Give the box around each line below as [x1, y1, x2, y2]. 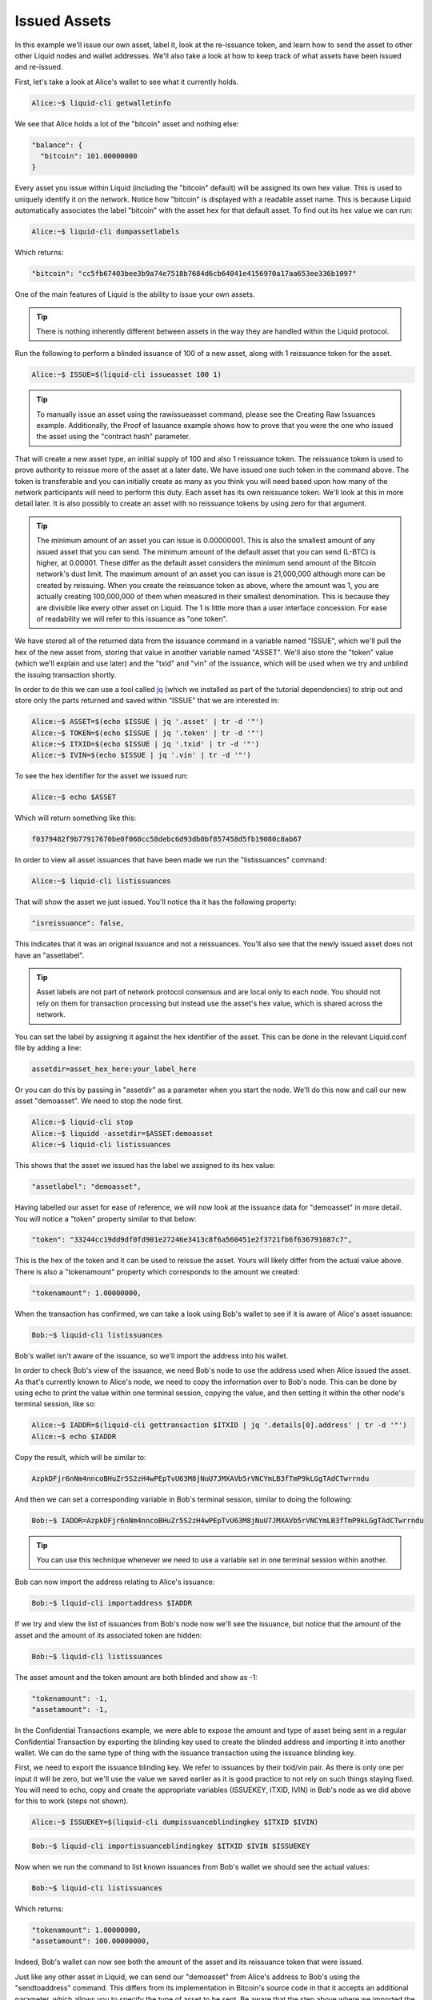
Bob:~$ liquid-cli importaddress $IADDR [31, 1598, 192, 1608]
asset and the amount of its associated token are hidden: [14, 1630, 202, 1640]
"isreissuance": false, [31, 918, 126, 928]
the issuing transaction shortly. [14, 670, 117, 679]
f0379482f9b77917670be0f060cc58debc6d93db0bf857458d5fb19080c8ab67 [31, 834, 302, 844]
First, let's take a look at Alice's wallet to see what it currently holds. [14, 77, 239, 86]
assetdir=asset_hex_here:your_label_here [31, 1065, 197, 1074]
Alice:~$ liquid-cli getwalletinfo [31, 98, 171, 107]
